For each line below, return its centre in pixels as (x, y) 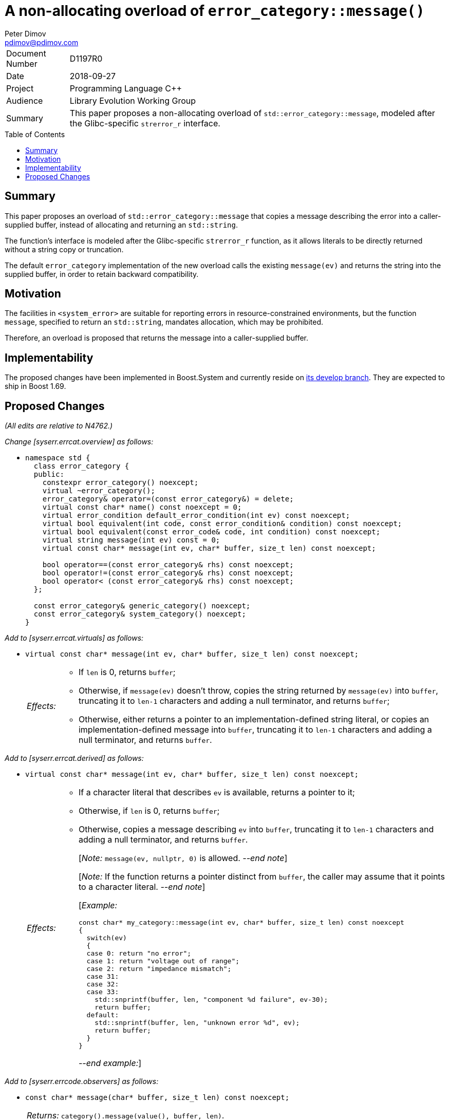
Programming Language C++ (126, 88)
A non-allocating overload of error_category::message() (215, 11)
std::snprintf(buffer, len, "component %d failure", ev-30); (211, 1000)
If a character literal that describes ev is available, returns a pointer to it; (217, 792)
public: (49, 474)
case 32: (103, 984)
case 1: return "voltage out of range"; (163, 961)
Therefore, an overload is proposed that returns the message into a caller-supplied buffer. (157, 338)
